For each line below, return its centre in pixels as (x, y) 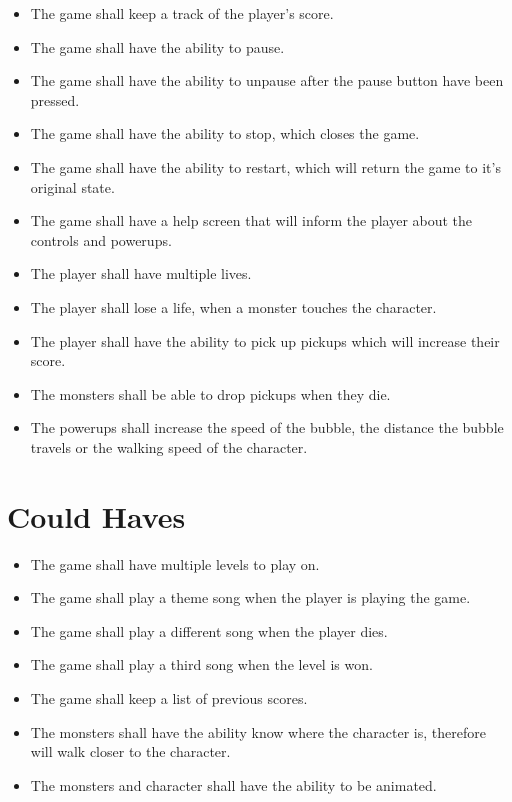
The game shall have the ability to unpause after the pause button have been (267, 80)
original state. (72, 186)
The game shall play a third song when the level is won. (201, 664)
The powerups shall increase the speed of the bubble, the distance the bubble (267, 427)
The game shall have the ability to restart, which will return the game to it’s (265, 166)
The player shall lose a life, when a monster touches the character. (233, 306)
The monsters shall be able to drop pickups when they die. (210, 393)
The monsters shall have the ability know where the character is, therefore (258, 731)
